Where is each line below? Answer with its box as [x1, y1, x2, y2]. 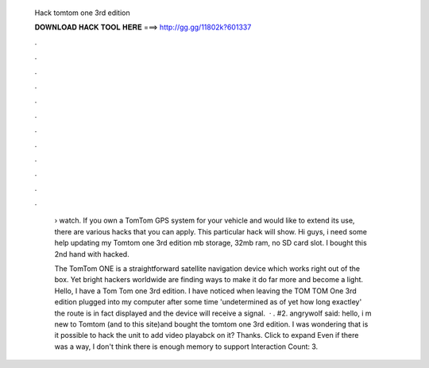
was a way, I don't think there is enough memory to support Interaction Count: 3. [54, 342, 319, 351]
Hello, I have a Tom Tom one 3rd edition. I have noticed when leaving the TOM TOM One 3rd [54, 286, 357, 296]
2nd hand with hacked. [54, 249, 130, 258]
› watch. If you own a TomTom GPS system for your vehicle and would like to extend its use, [54, 215, 355, 226]
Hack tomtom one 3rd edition [34, 8, 130, 17]
